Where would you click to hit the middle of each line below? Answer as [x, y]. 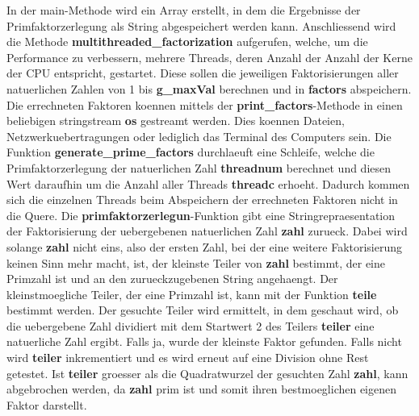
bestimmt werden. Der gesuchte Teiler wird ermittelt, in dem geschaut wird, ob [203, 310]
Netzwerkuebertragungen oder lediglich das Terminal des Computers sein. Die [199, 136]
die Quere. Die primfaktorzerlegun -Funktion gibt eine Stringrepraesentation [201, 215]
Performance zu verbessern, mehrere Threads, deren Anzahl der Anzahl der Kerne [209, 57]
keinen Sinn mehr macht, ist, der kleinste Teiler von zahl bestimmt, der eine [196, 262]
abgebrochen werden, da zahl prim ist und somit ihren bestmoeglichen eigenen [202, 389]
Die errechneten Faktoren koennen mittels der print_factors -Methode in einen [205, 104]
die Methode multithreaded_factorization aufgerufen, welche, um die [187, 42]
